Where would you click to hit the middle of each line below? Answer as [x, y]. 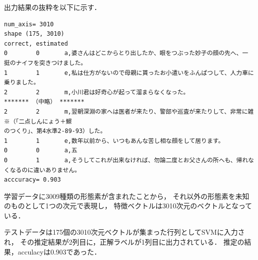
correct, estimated [36, 43]
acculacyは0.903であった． [59, 251]
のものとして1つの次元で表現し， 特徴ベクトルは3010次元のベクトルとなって [128, 206]
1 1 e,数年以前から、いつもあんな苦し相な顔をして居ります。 [114, 141]
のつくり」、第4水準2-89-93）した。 [55, 131]
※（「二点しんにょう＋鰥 [38, 121]
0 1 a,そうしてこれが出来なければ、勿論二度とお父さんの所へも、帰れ [126, 160]
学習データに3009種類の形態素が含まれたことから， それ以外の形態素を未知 [127, 196]
